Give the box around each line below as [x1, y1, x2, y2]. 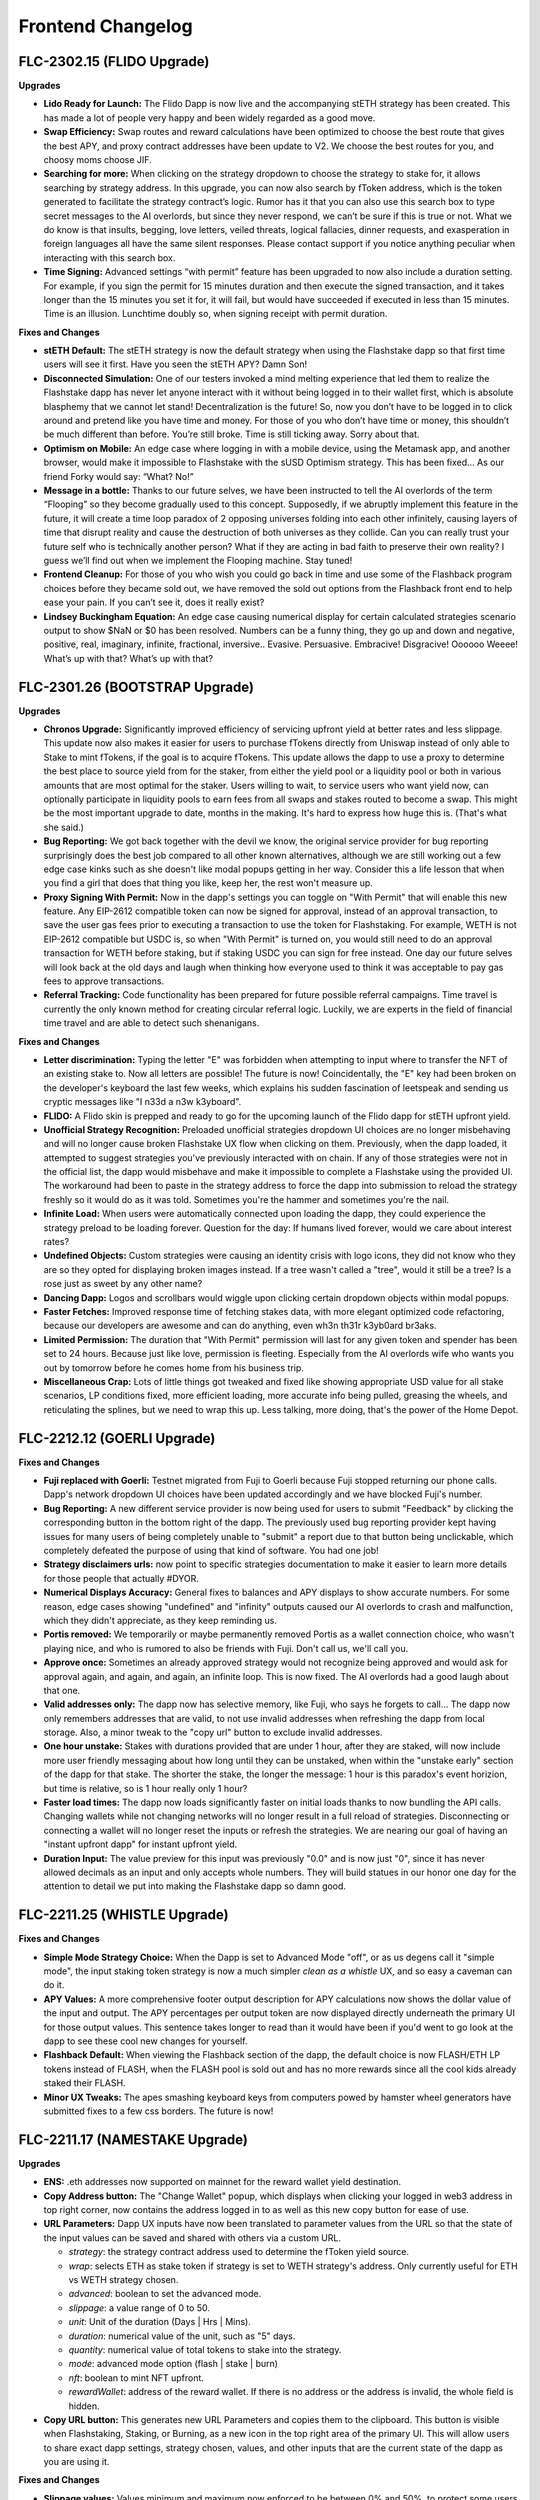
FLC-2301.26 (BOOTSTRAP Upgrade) [18, 678, 255, 695]
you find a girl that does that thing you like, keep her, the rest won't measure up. [43, 877, 374, 889]
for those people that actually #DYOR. [43, 1572, 200, 1584]
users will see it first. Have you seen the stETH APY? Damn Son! [43, 358, 308, 370]
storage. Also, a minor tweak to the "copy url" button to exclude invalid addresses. [43, 1726, 383, 1739]
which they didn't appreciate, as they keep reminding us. [43, 1614, 277, 1626]
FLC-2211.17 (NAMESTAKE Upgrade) [18, 2131, 249, 2148]
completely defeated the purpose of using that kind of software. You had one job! [43, 1544, 379, 1556]
